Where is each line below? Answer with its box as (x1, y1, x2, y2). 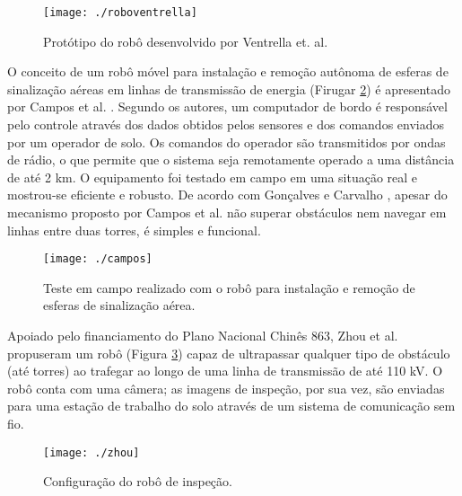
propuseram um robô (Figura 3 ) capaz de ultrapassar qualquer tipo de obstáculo (7, 343, 450, 362)
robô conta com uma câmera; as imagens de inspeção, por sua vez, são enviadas (7, 378, 445, 397)
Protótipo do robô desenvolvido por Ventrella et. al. (43, 31, 328, 50)
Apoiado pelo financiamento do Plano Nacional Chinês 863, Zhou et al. (7, 326, 398, 345)
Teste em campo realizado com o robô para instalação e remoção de (43, 278, 415, 297)
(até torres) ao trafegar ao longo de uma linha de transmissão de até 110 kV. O (7, 361, 443, 380)
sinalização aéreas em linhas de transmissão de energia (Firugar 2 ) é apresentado (7, 79, 451, 98)
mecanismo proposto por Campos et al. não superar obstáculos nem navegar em (7, 203, 447, 221)
